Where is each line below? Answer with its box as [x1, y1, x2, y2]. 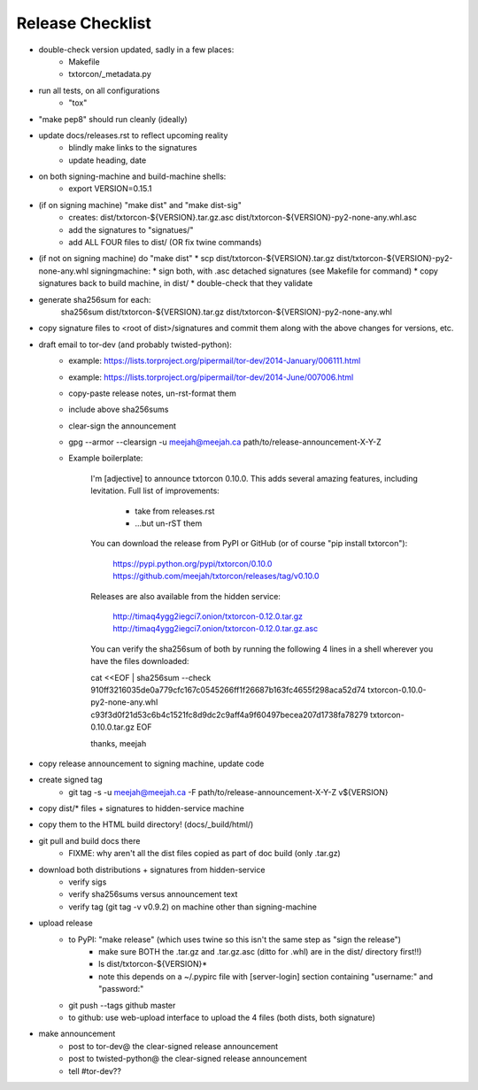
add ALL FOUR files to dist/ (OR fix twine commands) [68, 237, 262, 248]
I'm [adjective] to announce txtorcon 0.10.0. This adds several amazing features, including [90, 473, 418, 483]
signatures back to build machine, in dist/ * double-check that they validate [38, 278, 313, 289]
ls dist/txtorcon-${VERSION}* [98, 959, 208, 970]
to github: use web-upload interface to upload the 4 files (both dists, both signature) [68, 1012, 376, 1023]
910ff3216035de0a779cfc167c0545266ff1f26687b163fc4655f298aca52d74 [90, 684, 366, 695]
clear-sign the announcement [68, 421, 177, 431]
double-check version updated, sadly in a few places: [38, 44, 235, 55]
